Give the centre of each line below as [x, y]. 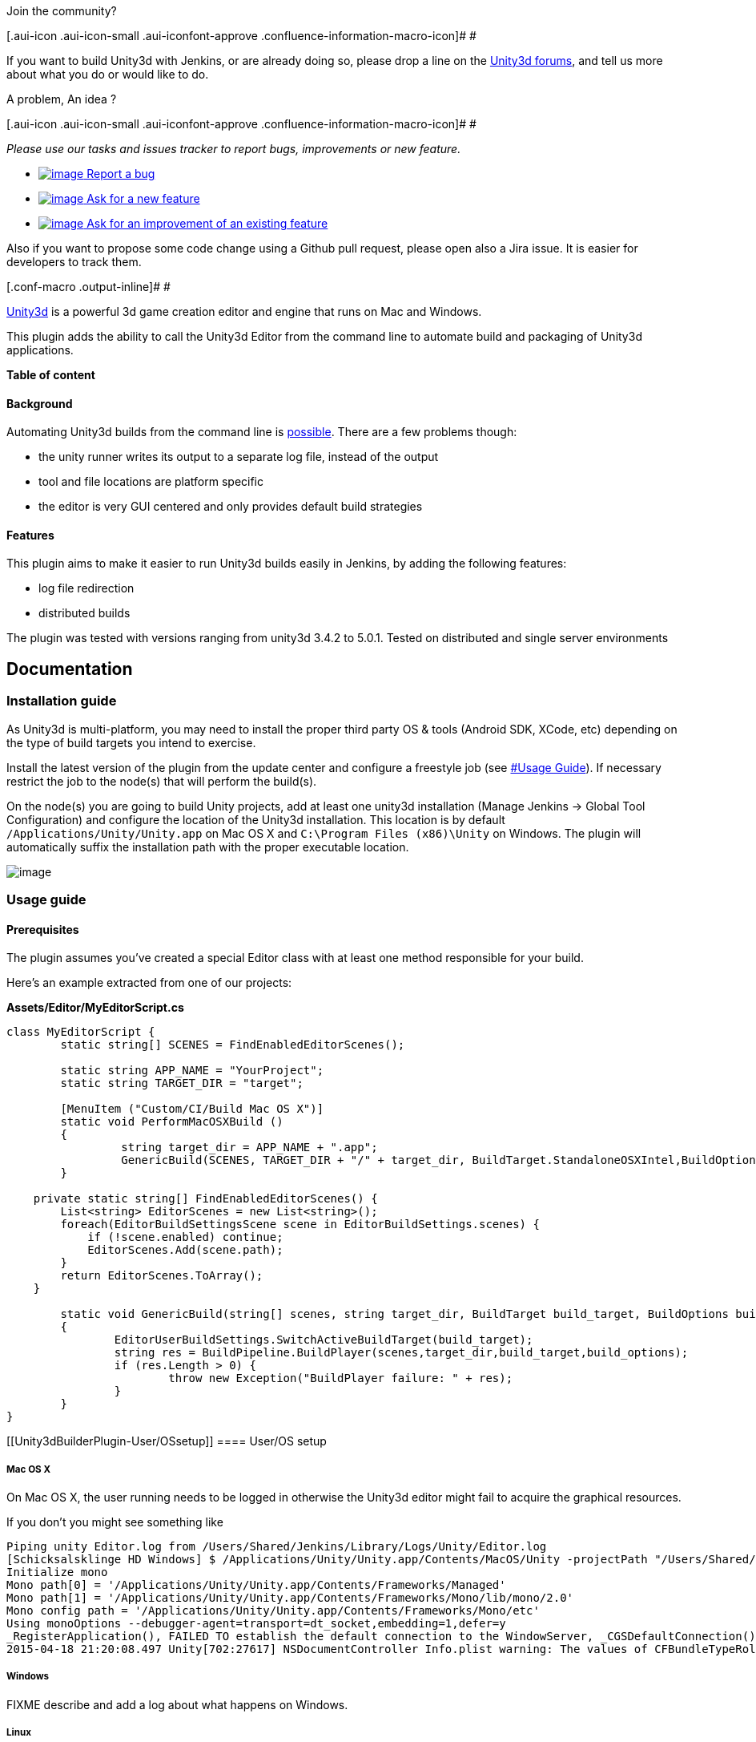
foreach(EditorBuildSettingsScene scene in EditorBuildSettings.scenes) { [300, 1225]
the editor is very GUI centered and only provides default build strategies [231, 507]
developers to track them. [74, 262]
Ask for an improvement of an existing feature [207, 223]
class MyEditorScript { [81, 1032]
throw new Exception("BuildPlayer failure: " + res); [341, 1378]
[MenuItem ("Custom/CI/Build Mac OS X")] [192, 1109]
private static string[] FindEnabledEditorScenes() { [205, 1199]
